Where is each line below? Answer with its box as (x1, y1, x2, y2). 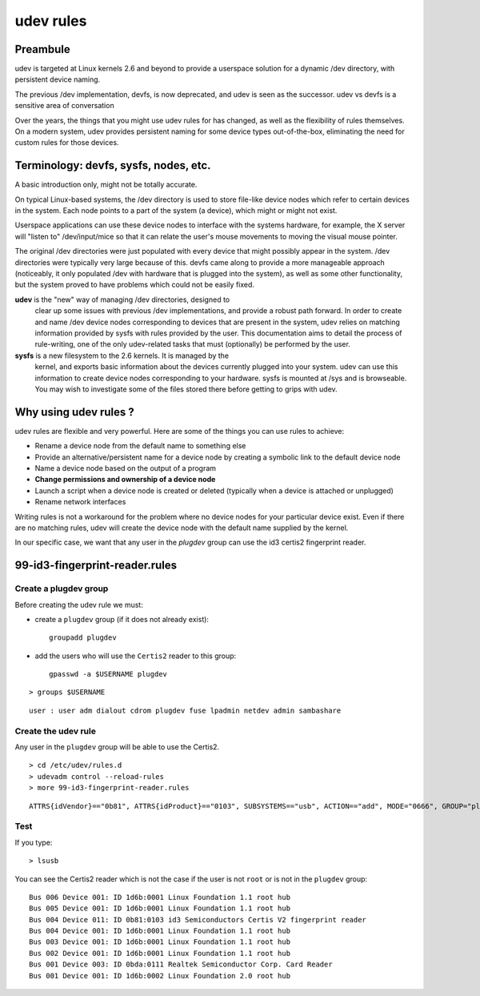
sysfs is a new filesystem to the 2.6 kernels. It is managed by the (14, 351, 230, 360)
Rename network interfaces (34, 497, 126, 507)
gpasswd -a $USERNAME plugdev (49, 669, 168, 679)
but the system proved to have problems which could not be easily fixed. (14, 280, 255, 290)
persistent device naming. (14, 74, 101, 84)
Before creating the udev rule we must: (14, 600, 143, 609)
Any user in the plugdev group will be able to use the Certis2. (14, 742, 220, 752)
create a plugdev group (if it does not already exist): (34, 614, 210, 624)
